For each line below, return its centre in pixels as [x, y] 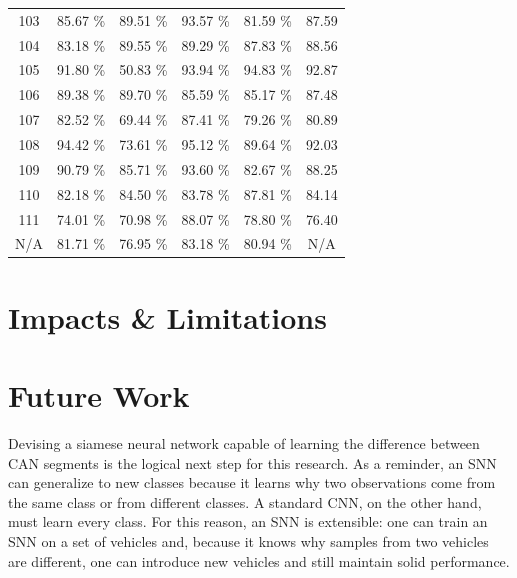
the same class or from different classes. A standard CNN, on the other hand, [245, 501]
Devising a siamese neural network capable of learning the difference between [244, 442]
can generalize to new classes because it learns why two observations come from [252, 482]
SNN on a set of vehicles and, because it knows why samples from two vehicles [248, 540]
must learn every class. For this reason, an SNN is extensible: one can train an [248, 521]
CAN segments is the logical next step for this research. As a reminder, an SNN [252, 462]
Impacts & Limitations [167, 316]
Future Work [99, 395]
